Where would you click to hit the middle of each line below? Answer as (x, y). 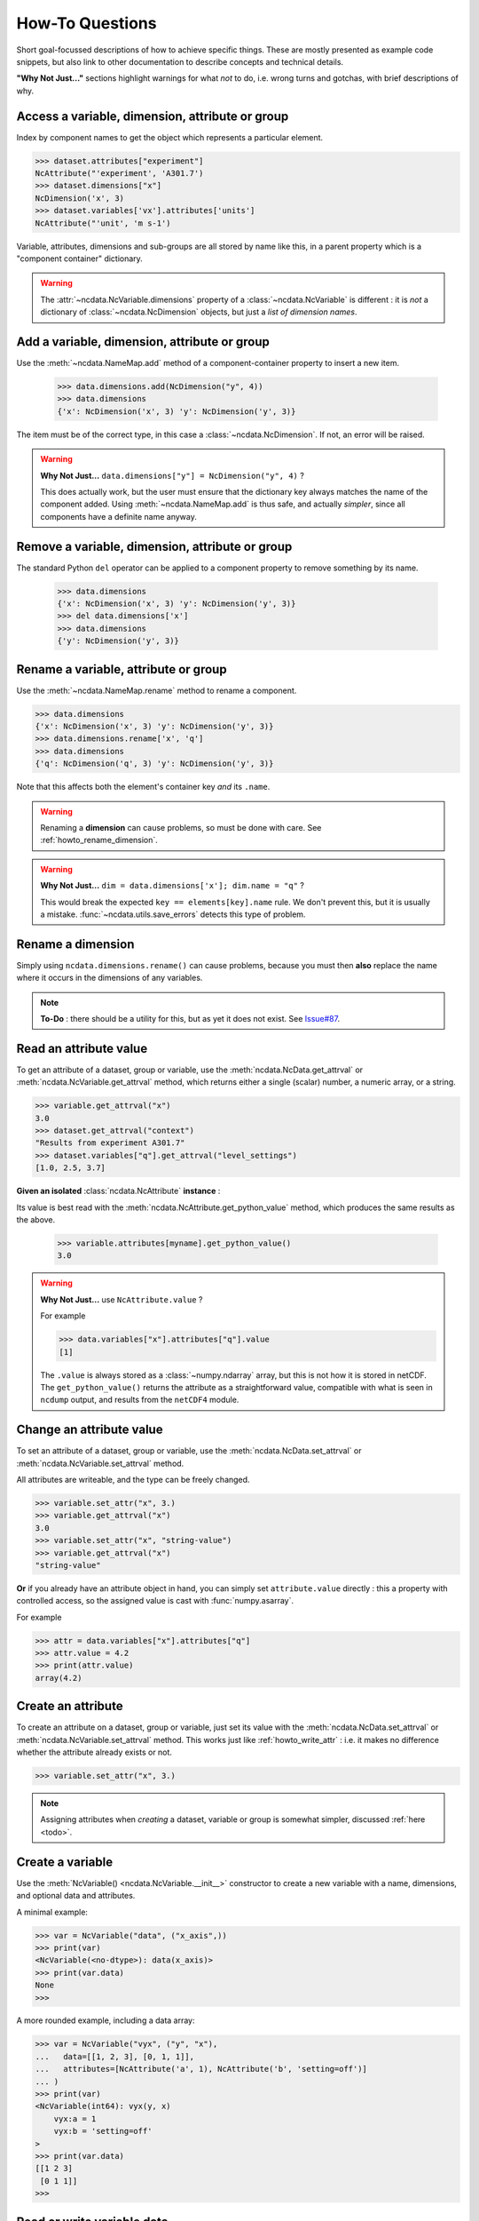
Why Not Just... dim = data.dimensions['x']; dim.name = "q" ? (173, 886)
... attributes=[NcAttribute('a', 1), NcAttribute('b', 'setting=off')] (201, 2069)
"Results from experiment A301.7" (110, 1143)
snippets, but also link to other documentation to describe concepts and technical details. (180, 61)
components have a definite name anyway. (118, 516)
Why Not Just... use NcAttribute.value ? (122, 1299)
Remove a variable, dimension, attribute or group (154, 546)
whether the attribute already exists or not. (94, 1752)
